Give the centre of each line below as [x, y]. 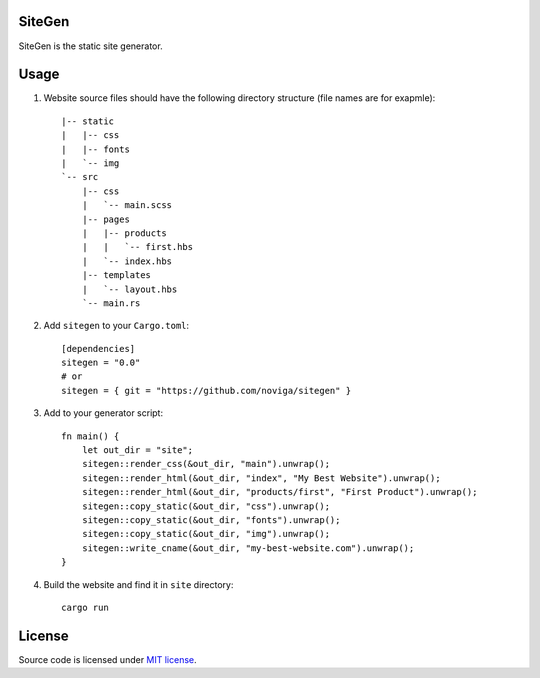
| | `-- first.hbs [137, 247]
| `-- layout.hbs [129, 289]
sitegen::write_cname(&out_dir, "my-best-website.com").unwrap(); [248, 548]
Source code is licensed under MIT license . [107, 659]
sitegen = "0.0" [101, 363]
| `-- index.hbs [127, 261]
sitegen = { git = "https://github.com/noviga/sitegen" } [206, 390]
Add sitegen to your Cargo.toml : [116, 326]
